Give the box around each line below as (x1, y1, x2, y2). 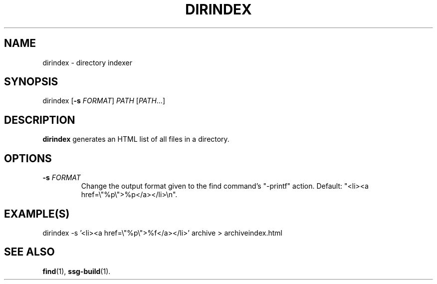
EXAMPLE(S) (4, 207, 70, 220)
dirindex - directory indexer (42, 58, 132, 67)
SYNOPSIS (4, 75, 58, 88)
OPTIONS (4, 152, 52, 165)
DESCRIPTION (4, 113, 75, 126)
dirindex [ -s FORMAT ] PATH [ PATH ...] (42, 96, 166, 105)
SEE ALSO (4, 246, 55, 259)
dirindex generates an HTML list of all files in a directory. (42, 135, 229, 144)
